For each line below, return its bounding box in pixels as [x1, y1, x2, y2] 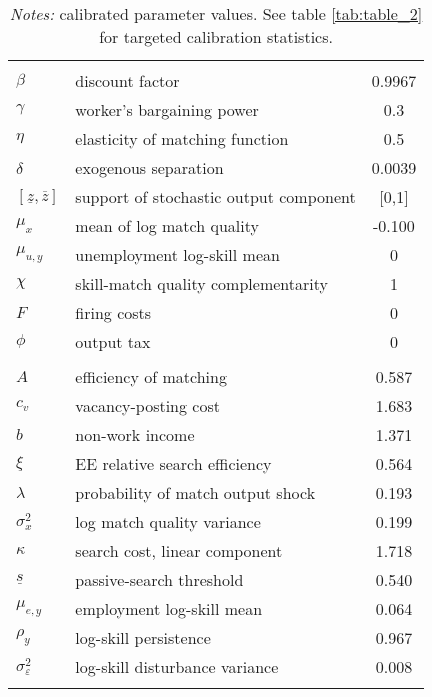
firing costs [75, 301, 152, 324]
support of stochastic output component [75, 185, 356, 208]
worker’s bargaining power [75, 98, 259, 121]
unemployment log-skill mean [75, 243, 280, 266]
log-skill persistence [75, 626, 211, 649]
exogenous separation [75, 156, 224, 179]
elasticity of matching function [75, 127, 289, 150]
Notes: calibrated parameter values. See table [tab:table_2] [9, 2, 423, 25]
